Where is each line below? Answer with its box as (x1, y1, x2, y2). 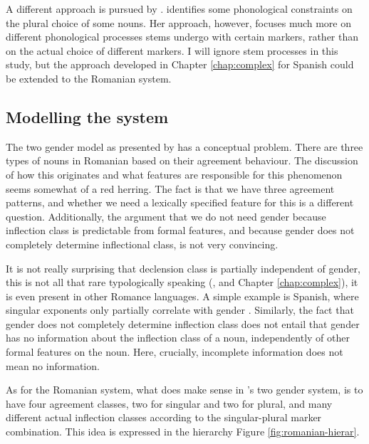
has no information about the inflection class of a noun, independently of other (6, 330, 350, 345)
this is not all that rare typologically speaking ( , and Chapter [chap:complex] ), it (6, 275, 358, 290)
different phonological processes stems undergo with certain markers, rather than (6, 29, 359, 44)
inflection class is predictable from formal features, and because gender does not (6, 223, 355, 238)
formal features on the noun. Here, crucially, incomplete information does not (6, 344, 343, 359)
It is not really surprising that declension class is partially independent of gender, (6, 260, 360, 275)
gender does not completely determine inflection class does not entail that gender (6, 316, 360, 331)
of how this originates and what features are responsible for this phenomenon (6, 166, 343, 181)
